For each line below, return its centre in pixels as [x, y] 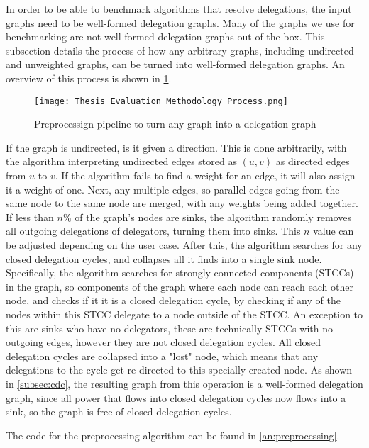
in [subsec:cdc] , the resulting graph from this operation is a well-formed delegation [184, 383]
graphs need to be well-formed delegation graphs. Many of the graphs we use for [180, 22]
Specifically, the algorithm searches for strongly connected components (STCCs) [180, 273]
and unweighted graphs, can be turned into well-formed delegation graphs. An [175, 64]
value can [334, 231]
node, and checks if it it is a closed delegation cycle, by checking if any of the [173, 300]
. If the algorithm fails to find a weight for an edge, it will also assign [205, 175]
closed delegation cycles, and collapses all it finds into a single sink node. [164, 258]
